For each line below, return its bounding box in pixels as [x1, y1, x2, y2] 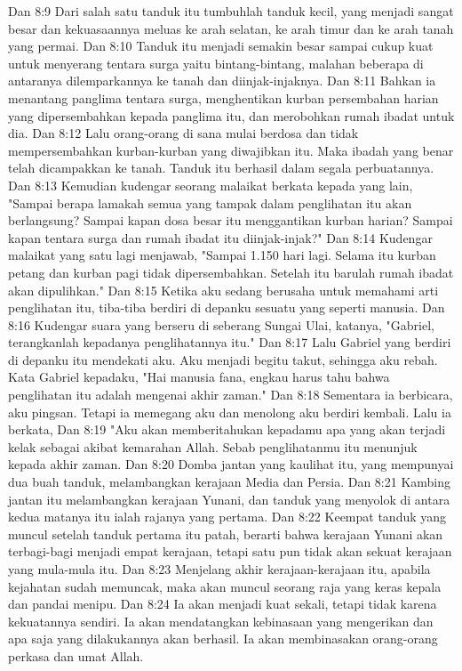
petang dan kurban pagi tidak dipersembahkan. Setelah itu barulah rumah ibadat [8, 263, 454, 281]
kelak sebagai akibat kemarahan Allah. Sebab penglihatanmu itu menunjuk [8, 437, 418, 456]
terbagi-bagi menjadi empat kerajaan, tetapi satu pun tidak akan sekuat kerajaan [8, 542, 452, 561]
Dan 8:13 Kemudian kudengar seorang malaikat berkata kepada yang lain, [8, 175, 413, 194]
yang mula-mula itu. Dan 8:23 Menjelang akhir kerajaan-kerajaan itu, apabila [8, 560, 431, 578]
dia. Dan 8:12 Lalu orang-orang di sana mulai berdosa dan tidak [8, 124, 359, 142]
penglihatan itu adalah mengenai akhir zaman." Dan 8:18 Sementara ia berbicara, [8, 385, 453, 404]
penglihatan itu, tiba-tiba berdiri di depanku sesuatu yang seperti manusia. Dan [8, 298, 445, 317]
